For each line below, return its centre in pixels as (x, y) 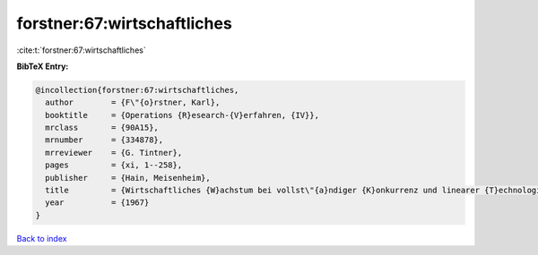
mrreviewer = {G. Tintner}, (114, 153)
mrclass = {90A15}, (102, 128)
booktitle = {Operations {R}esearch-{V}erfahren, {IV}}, (182, 115)
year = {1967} (97, 203)
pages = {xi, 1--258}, (114, 165)
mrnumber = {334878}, (104, 140)
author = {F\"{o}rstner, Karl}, (133, 102)
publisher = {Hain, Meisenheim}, (128, 178)
